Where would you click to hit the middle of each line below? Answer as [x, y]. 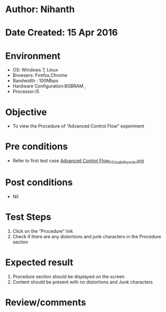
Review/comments [46, 302]
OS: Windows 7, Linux [35, 70]
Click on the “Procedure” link [43, 231]
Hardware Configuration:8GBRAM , [49, 86]
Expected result [39, 262]
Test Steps [28, 217]
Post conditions [39, 183]
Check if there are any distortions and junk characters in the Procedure [87, 236]
